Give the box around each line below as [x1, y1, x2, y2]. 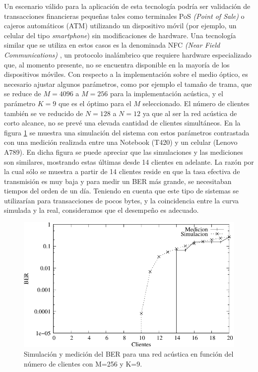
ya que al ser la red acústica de [142, 108, 237, 118]
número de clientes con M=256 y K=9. [24, 358, 142, 369]
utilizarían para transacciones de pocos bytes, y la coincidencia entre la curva [4, 195, 239, 205]
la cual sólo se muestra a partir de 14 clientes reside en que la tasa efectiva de [4, 166, 240, 177]
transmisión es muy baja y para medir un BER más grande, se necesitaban [4, 176, 232, 186]
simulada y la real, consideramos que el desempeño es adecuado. [4, 205, 199, 215]
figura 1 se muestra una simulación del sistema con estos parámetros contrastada [4, 127, 250, 137]
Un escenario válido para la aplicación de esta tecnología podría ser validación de [4, 1, 251, 11]
